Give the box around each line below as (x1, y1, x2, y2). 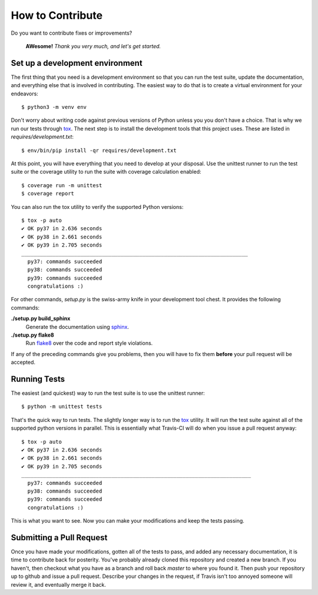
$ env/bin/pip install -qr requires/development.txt (21, 147, 177, 154)
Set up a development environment (11, 58, 143, 68)
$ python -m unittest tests (21, 403, 102, 410)
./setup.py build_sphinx (11, 315, 71, 322)
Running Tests (11, 374, 65, 384)
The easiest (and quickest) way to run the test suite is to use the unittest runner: (11, 390, 206, 397)
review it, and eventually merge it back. (11, 581, 106, 588)
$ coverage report (21, 190, 75, 197)
